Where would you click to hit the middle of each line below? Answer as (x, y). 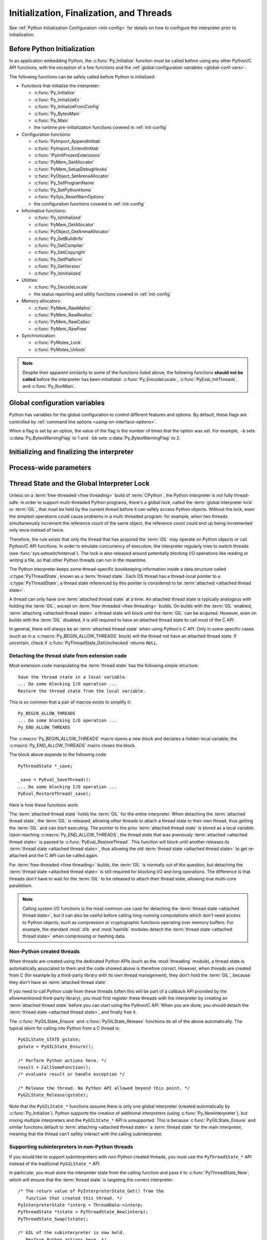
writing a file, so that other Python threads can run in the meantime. (78, 560)
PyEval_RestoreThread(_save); (55, 794)
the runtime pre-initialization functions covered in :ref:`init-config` (101, 127)
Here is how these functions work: (44, 805)
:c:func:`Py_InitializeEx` (57, 100)
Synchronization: (39, 336)
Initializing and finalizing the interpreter (71, 452)
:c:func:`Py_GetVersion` (58, 266)
